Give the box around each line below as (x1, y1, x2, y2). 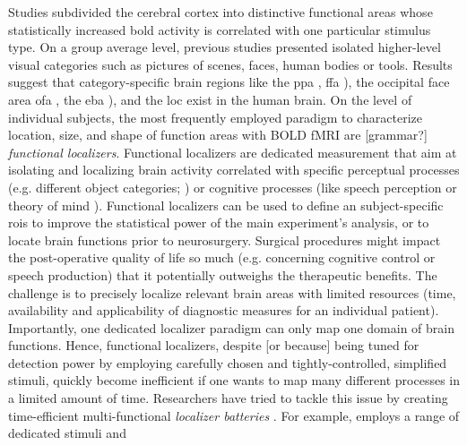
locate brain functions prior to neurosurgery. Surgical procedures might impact (8, 230, 441, 249)
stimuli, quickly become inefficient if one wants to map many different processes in (8, 371, 461, 389)
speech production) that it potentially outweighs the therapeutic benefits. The (8, 265, 437, 284)
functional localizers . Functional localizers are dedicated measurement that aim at (8, 142, 457, 161)
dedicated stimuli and (8, 424, 126, 442)
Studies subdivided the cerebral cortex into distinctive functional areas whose (8, 3, 433, 21)
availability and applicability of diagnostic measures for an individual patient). (8, 301, 439, 320)
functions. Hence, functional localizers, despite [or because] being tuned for (8, 336, 419, 355)
